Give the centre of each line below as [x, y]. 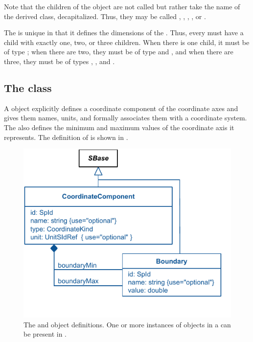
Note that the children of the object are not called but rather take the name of [122, 6]
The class [28, 87]
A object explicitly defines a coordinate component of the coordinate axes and [121, 108]
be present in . [45, 334]
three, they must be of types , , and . [59, 61]
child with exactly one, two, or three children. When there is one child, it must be [127, 42]
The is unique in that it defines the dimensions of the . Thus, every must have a [124, 33]
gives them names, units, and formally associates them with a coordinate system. [126, 118]
